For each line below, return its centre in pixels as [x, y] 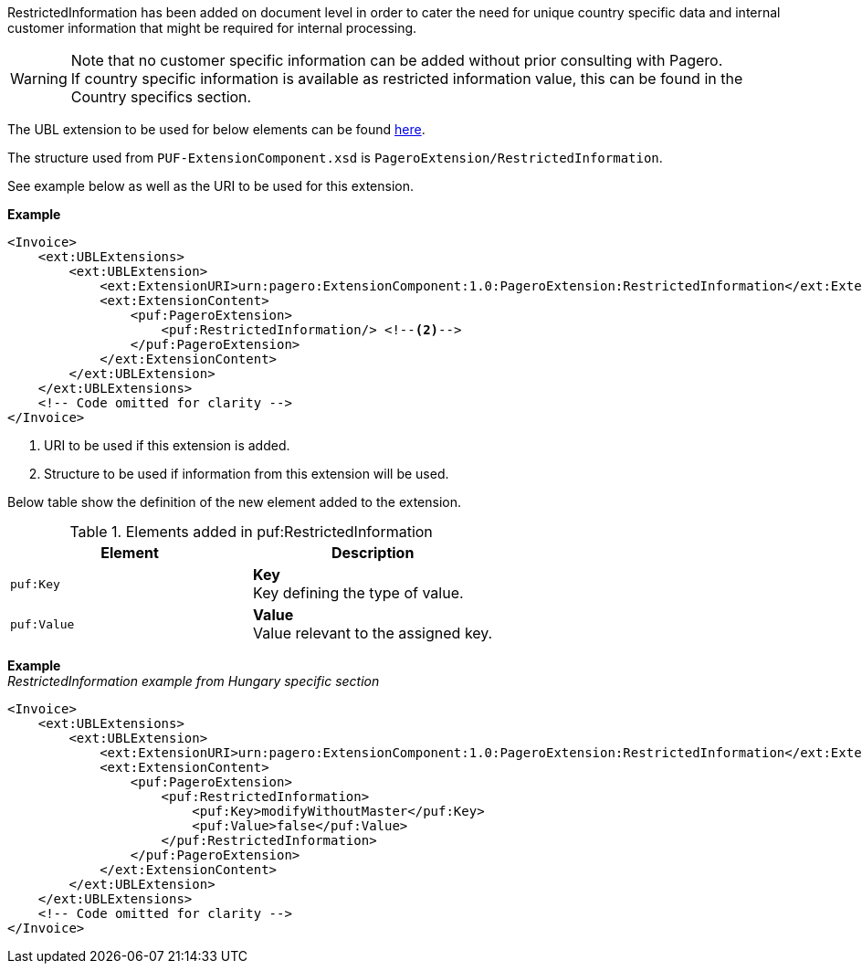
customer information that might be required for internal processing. [212, 28]
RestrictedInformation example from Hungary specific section [194, 681]
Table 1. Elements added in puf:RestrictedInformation [251, 532]
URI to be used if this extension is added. [167, 445]
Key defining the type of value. [358, 593]
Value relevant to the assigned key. [373, 633]
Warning [39, 79]
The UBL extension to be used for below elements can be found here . [216, 129]
